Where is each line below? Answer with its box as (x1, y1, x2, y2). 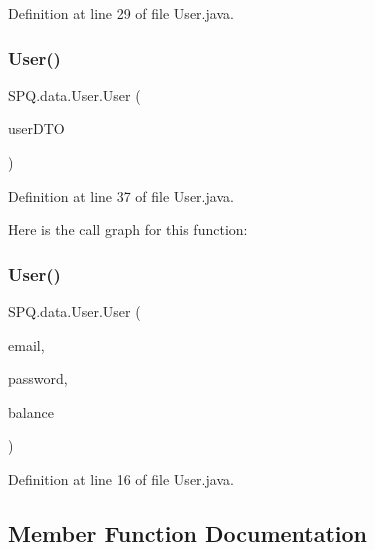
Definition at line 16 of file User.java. (8, 468, 234, 489)
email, (8, 334, 45, 355)
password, (8, 368, 68, 389)
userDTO (8, 118, 65, 139)
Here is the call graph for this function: (8, 219, 248, 240)
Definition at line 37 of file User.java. (8, 185, 234, 206)
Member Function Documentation (8, 517, 368, 548)
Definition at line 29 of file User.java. (8, 3, 234, 23)
